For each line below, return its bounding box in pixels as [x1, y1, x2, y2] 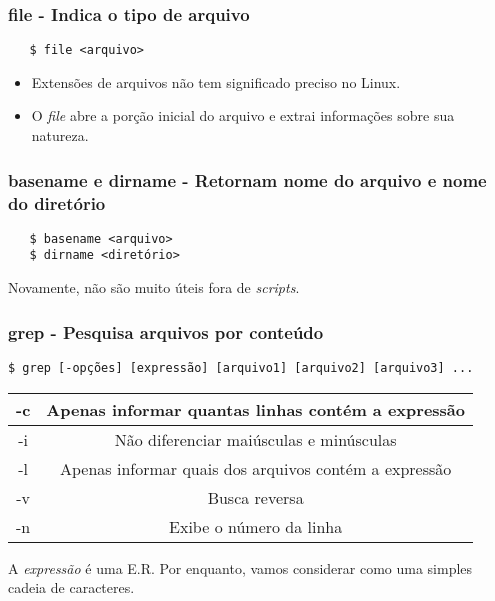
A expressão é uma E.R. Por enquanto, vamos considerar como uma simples [8, 557, 473, 578]
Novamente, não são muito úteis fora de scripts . [8, 277, 300, 298]
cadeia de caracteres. [8, 577, 135, 598]
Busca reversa [207, 485, 304, 509]
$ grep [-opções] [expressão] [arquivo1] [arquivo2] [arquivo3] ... [8, 360, 474, 375]
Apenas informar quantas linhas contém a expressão [46, 397, 465, 421]
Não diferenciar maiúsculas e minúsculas [114, 427, 397, 451]
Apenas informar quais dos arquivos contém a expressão [59, 456, 452, 480]
